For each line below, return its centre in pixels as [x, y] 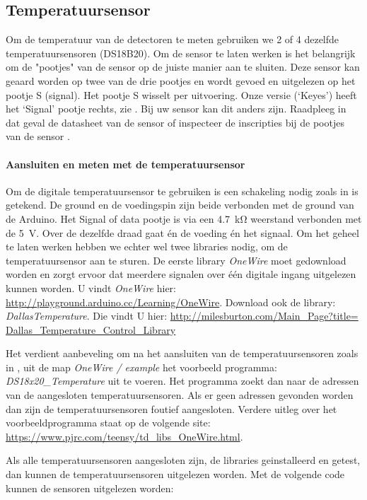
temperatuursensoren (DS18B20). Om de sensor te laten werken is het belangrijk [181, 53]
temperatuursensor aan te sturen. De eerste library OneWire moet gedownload [176, 260]
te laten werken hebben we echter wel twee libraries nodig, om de [147, 246]
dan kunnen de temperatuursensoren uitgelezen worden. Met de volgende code [175, 474]
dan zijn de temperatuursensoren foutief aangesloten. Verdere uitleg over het [171, 408]
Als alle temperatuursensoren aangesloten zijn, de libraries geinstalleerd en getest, [183, 460]
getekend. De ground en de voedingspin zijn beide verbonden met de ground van [180, 205]
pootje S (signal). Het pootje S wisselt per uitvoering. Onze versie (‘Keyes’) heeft [181, 94]
